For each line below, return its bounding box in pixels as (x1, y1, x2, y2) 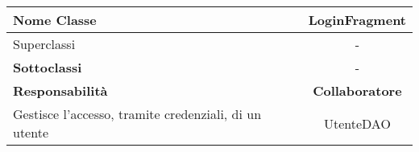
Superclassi (13, 35, 76, 53)
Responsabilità (13, 81, 108, 100)
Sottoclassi (13, 58, 82, 76)
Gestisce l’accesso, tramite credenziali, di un (13, 105, 262, 123)
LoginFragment (308, 10, 406, 29)
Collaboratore (313, 81, 402, 100)
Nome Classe (13, 10, 97, 29)
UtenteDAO (323, 113, 391, 133)
